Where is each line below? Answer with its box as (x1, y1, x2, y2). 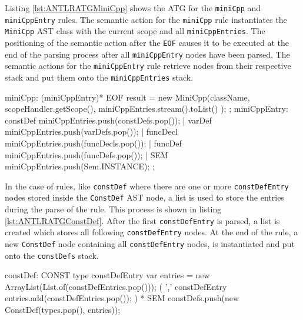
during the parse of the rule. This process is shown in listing (5, 203, 222, 215)
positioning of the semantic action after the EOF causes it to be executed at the (5, 36, 289, 48)
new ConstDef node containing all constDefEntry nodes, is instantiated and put (5, 237, 295, 249)
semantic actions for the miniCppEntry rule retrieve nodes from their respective (5, 59, 291, 72)
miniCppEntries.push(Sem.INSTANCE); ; (5, 160, 155, 172)
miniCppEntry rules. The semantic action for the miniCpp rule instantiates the (5, 13, 287, 25)
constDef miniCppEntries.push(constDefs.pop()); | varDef (5, 114, 212, 126)
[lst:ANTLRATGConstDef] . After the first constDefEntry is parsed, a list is (5, 214, 280, 226)
